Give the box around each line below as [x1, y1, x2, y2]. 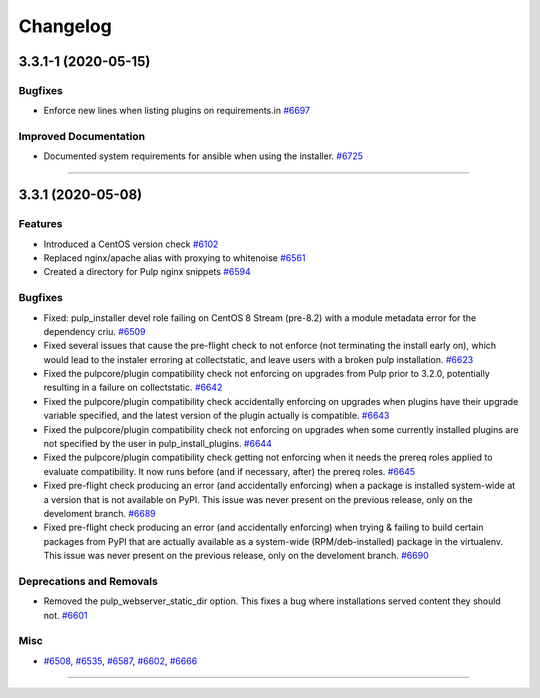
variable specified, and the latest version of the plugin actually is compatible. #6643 [43, 410, 390, 422]
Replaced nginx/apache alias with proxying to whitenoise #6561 [43, 252, 306, 264]
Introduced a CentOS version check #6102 [43, 238, 219, 250]
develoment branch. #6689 [43, 508, 157, 519]
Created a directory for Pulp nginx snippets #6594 [43, 266, 251, 278]
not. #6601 [43, 609, 88, 621]
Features [18, 217, 63, 231]
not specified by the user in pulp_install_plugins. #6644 [43, 438, 272, 450]
